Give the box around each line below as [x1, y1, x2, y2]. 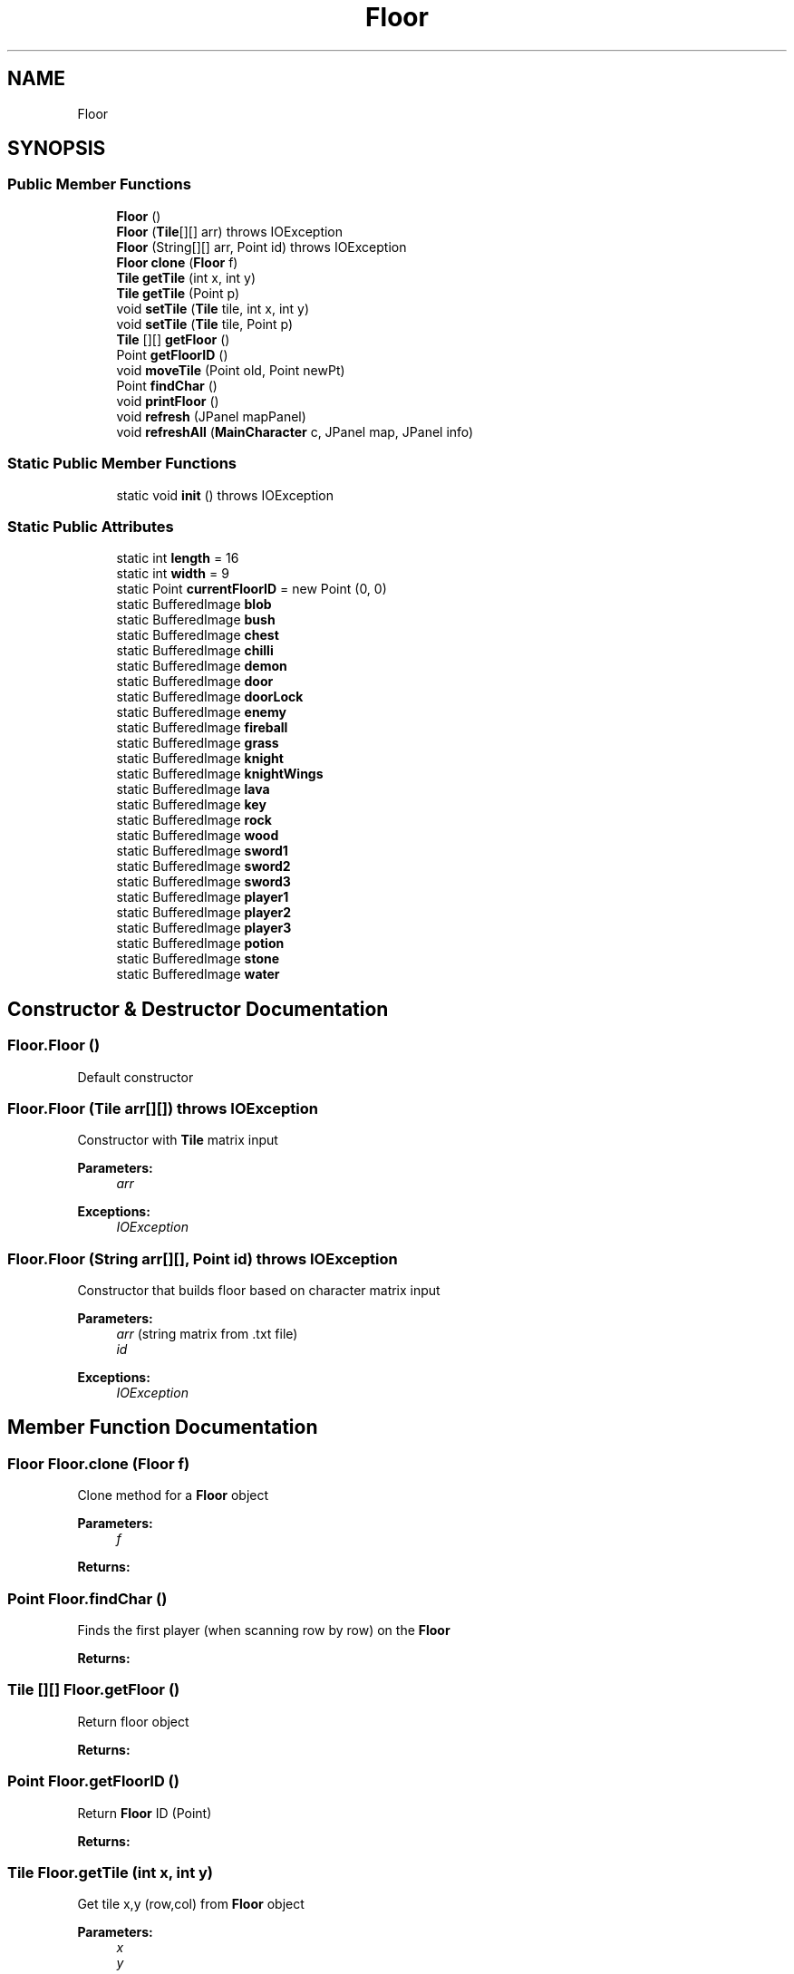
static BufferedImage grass [116, 735, 279, 751]
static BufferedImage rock [116, 812, 272, 828]
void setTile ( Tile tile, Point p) [116, 315, 294, 332]
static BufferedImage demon [116, 658, 287, 674]
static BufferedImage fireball [116, 720, 288, 736]
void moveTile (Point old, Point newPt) [116, 362, 345, 378]
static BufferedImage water [116, 966, 280, 982]
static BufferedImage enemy [116, 704, 286, 721]
